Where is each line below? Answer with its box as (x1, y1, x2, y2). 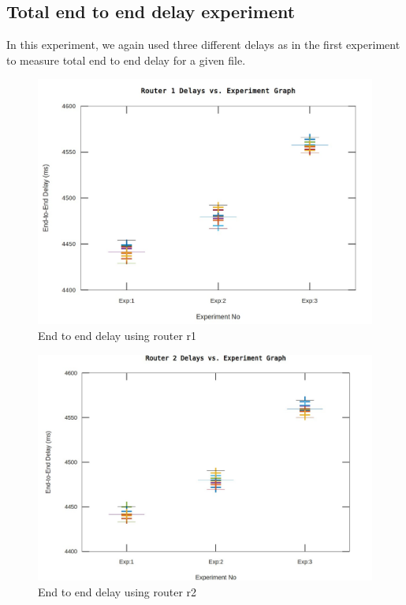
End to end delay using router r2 (38, 583, 197, 599)
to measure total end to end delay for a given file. (6, 51, 246, 68)
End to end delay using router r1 (38, 327, 197, 343)
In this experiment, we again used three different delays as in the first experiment (6, 36, 400, 53)
